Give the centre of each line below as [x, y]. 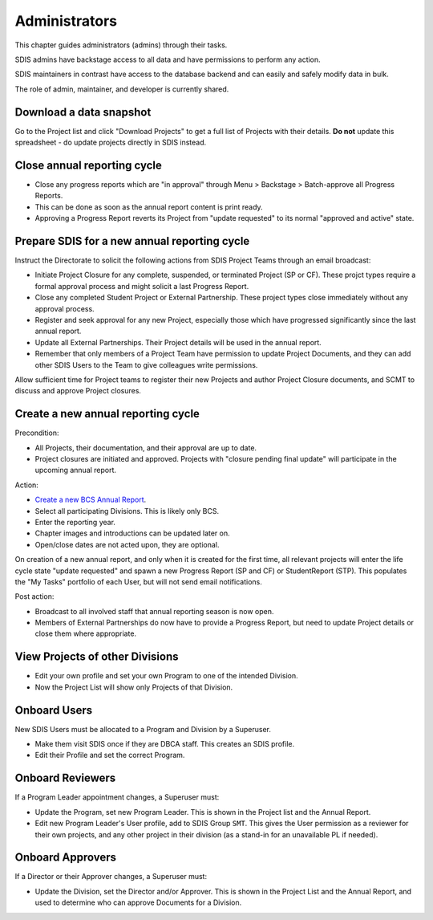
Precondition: [37, 433]
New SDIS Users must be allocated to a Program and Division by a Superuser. [143, 729]
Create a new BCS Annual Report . [91, 500]
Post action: [34, 596]
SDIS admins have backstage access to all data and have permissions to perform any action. [168, 59]
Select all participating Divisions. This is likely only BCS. [127, 511]
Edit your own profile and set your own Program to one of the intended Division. [166, 676]
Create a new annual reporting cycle [107, 414]
